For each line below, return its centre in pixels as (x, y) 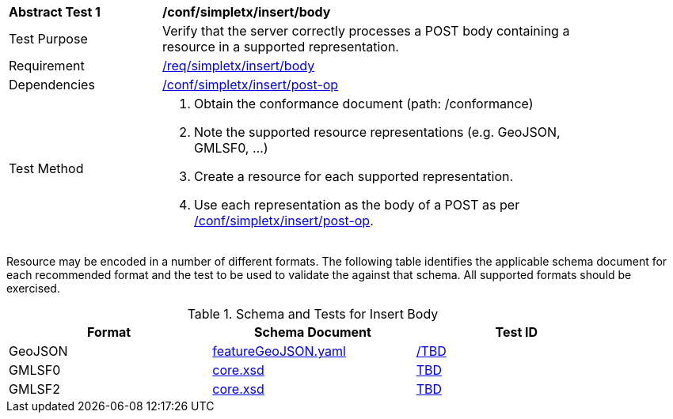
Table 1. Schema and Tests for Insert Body (313, 314)
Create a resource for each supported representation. (354, 176)
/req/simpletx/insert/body (239, 66)
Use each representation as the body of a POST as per (357, 205)
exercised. (33, 288)
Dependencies (52, 85)
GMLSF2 (34, 389)
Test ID (517, 332)
